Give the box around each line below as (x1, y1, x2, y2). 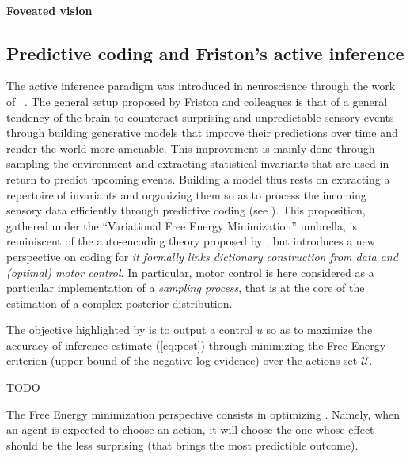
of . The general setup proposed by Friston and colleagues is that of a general (6, 93, 388, 109)
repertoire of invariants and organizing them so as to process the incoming (6, 186, 366, 203)
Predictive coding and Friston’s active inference (6, 40, 404, 65)
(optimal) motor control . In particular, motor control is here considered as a (6, 264, 374, 280)
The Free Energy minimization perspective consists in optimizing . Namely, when (6, 405, 401, 422)
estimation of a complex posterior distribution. (6, 294, 233, 311)
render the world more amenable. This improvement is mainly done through (6, 139, 375, 156)
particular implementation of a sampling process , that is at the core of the (6, 279, 365, 296)
